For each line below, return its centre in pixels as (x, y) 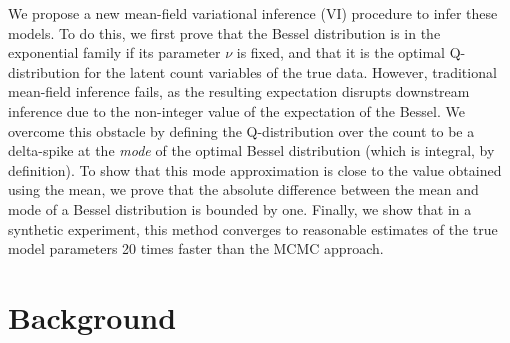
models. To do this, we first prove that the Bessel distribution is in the (224, 32)
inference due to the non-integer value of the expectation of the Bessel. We (236, 110)
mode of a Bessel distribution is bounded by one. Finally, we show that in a (240, 208)
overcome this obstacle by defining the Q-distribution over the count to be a (241, 130)
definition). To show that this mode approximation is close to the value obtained (255, 169)
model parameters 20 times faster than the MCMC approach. (196, 248)
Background (92, 316)
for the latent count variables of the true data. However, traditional (290, 71)
